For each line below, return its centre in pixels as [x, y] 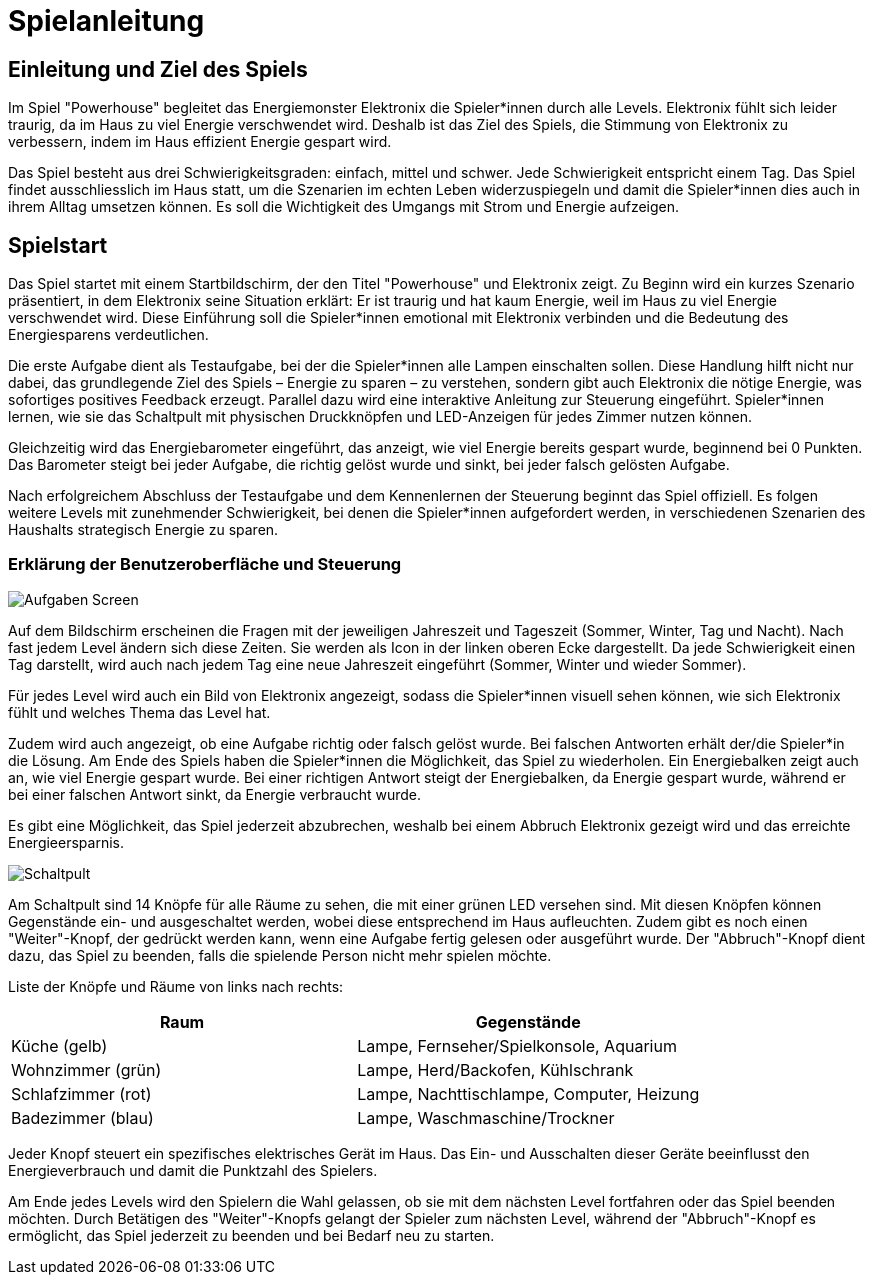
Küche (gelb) [59, 1045]
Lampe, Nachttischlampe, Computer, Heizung [528, 1093]
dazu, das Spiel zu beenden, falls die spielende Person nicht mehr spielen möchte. [280, 955]
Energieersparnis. [66, 842]
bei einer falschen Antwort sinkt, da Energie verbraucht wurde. [215, 794]
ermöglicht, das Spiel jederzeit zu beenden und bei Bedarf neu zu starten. [251, 1235]
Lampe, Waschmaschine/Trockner [486, 1117]
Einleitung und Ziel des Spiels [158, 69]
